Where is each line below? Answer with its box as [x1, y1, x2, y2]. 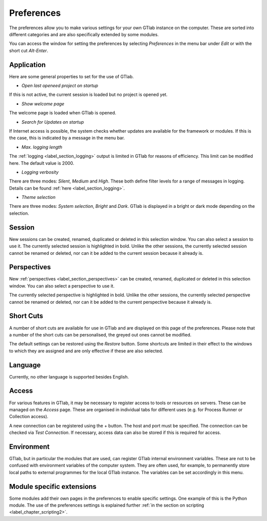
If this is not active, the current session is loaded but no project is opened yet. [9, 92, 168, 97]
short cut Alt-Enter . [9, 47, 48, 53]
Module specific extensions [9, 482, 96, 491]
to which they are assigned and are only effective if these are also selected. [9, 348, 163, 354]
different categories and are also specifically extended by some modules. [9, 31, 159, 37]
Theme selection [21, 194, 56, 200]
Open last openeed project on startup [21, 83, 98, 89]
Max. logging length [21, 144, 63, 150]
